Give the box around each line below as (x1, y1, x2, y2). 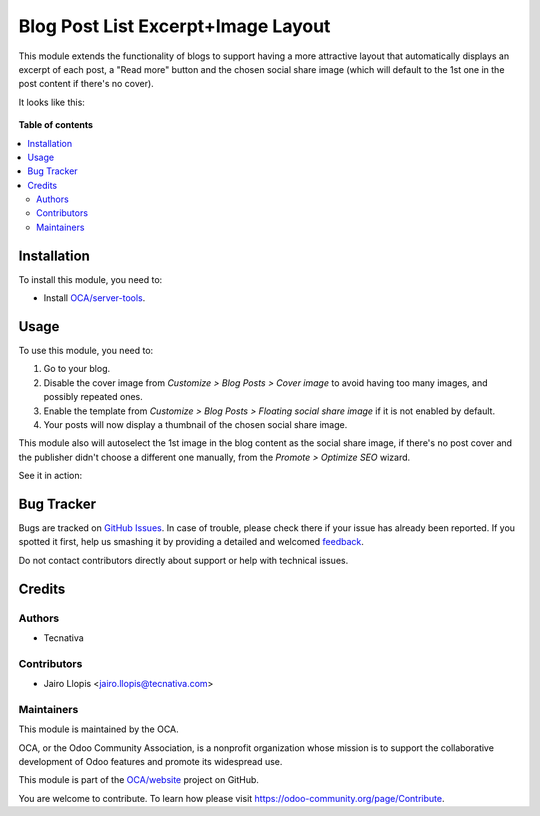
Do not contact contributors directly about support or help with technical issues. (18, 554, 349, 566)
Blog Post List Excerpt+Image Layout (18, 15, 331, 37)
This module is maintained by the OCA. (18, 723, 179, 735)
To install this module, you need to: (18, 273, 163, 285)
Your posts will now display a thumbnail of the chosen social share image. (43, 419, 348, 430)
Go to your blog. (43, 363, 111, 375)
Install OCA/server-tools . (43, 292, 146, 304)
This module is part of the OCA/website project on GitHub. (18, 774, 260, 786)
